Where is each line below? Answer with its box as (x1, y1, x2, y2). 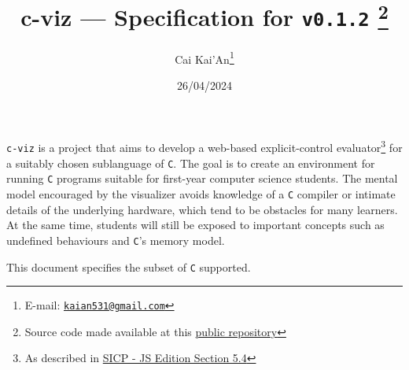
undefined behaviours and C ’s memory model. (6, 231, 225, 248)
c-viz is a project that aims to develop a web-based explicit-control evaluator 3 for (6, 137, 403, 156)
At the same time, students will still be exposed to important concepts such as (6, 216, 385, 233)
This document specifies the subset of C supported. (6, 258, 251, 275)
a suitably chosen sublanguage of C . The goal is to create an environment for (6, 154, 375, 171)
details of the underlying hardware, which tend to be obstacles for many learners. (6, 201, 398, 217)
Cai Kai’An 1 (175, 48, 234, 67)
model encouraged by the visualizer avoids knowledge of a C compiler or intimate (6, 186, 396, 202)
